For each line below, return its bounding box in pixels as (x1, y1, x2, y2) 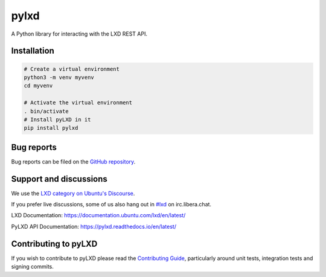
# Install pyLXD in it (24, 116, 91, 123)
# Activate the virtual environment (24, 100, 133, 106)
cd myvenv (24, 82, 53, 89)
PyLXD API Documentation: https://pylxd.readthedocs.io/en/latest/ (11, 223, 176, 230)
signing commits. (11, 263, 54, 270)
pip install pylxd (24, 124, 78, 132)
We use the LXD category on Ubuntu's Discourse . (11, 189, 135, 197)
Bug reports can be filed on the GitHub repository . (11, 158, 136, 165)
